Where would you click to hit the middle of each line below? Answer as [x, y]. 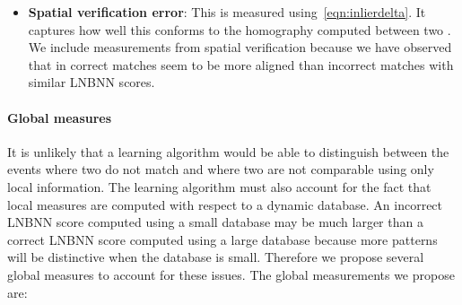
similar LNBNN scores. [92, 82]
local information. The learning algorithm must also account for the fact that [219, 186]
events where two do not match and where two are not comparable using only [221, 169]
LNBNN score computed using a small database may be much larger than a [215, 222]
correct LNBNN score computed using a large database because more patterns [222, 239]
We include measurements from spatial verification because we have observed [240, 47]
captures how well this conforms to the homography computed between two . [240, 29]
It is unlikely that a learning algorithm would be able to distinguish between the [228, 151]
